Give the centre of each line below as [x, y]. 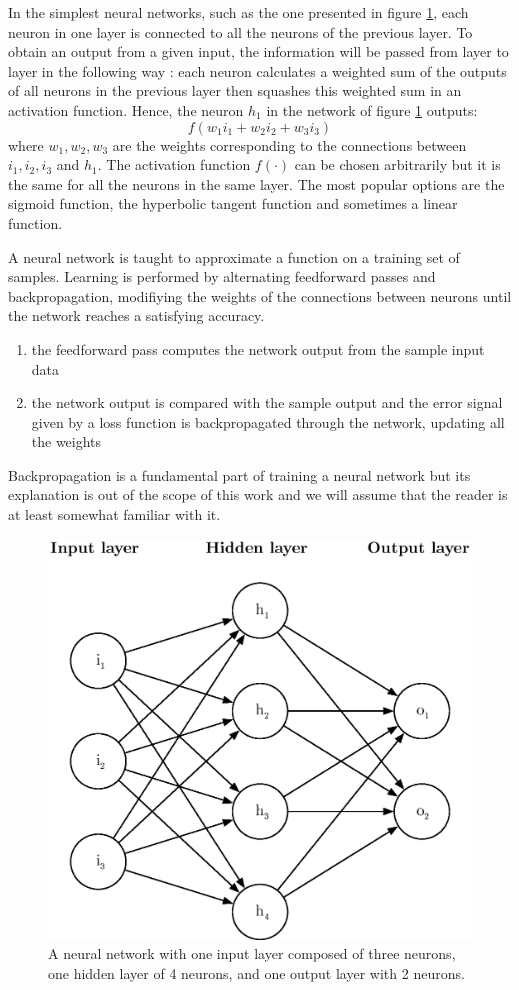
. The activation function [174, 164]
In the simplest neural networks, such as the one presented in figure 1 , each [238, 12]
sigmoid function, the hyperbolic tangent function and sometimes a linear [233, 203]
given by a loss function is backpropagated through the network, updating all [268, 421]
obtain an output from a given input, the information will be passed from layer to [258, 51]
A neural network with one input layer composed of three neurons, [252, 953]
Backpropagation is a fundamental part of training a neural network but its [239, 474]
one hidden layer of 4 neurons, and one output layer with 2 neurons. [256, 973]
